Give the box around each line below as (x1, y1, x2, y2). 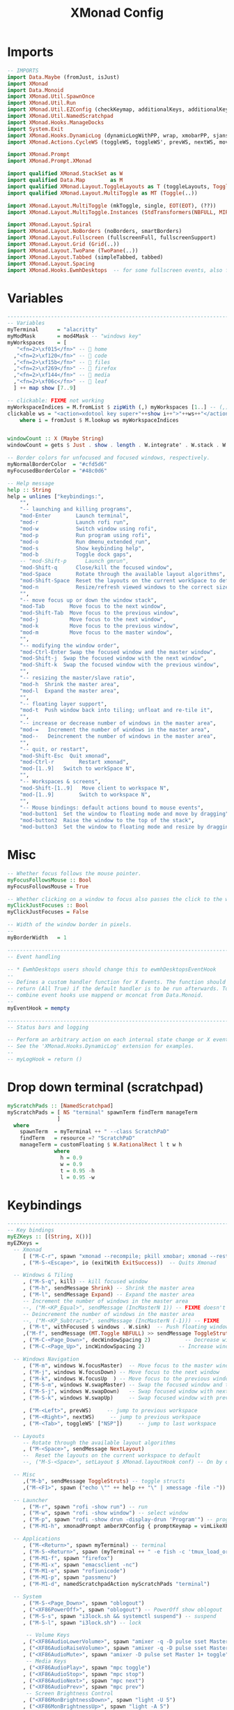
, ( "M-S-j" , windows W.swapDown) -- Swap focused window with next (22, 1388, 229, 1395)
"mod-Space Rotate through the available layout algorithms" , (19, 570, 226, 577)
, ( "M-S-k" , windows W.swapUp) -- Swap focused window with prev (22, 1395, 229, 1402)
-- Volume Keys (25, 1632, 70, 1639)
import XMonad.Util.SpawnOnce (7, 93, 95, 100)
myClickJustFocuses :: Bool (7, 902, 89, 909)
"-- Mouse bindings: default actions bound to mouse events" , (19, 804, 204, 811)
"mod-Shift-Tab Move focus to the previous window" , (19, 610, 179, 616)
